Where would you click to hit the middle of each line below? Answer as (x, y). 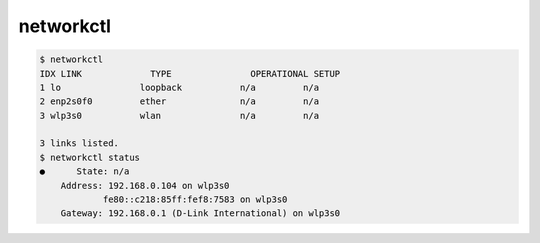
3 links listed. (79, 143)
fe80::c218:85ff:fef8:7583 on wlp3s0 (195, 199)
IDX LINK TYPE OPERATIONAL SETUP (190, 73)
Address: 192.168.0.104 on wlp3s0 (145, 185)
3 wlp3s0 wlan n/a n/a (179, 115)
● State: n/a (84, 171)
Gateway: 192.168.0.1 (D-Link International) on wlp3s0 (200, 213)
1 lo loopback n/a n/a (179, 87)
